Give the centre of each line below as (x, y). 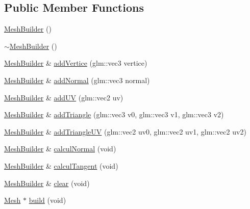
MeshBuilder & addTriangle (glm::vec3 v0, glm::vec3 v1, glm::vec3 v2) (114, 114)
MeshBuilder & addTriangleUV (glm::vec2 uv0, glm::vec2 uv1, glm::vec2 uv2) (125, 131)
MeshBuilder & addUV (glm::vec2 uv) (64, 97)
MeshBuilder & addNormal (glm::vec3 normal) (77, 80)
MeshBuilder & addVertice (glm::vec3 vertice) (76, 63)
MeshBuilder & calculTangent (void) (61, 165)
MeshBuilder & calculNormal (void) (60, 149)
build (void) (47, 200)
